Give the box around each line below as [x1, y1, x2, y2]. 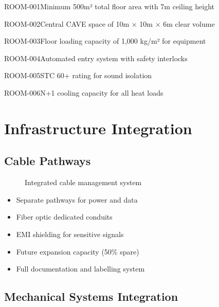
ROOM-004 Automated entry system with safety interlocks [4, 52, 188, 63]
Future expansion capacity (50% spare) [16, 246, 139, 257]
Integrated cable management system [25, 177, 142, 188]
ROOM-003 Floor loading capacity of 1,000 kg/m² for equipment [4, 35, 206, 46]
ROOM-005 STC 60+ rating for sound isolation [4, 70, 152, 81]
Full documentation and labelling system [16, 263, 145, 274]
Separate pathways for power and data [16, 194, 138, 205]
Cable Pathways [4, 153, 91, 169]
